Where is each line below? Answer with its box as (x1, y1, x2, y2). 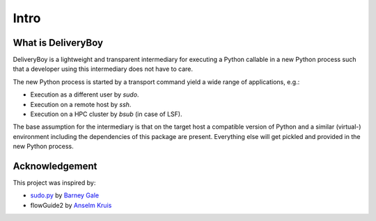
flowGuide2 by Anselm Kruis (30, 201, 112, 209)
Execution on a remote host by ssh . (30, 100, 132, 108)
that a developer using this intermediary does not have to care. (13, 65, 193, 73)
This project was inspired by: (13, 179, 96, 187)
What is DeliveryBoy (13, 37, 104, 49)
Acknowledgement (13, 161, 97, 172)
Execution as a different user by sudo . (30, 90, 139, 99)
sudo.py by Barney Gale (30, 191, 100, 199)
